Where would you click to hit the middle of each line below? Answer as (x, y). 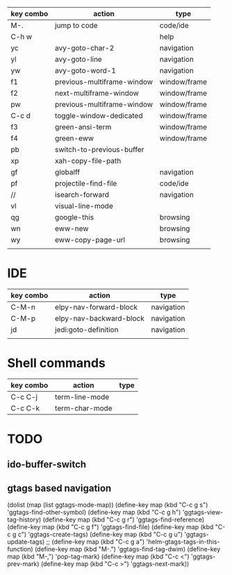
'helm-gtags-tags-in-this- (183, 542)
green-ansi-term (83, 127)
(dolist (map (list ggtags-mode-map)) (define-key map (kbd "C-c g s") (108, 505)
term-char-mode (83, 408)
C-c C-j (24, 397)
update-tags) (26, 542)
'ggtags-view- (203, 512)
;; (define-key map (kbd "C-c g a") (96, 542)
